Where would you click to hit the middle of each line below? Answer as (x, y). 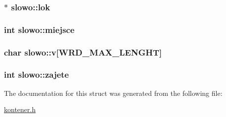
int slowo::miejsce (39, 29)
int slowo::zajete (37, 74)
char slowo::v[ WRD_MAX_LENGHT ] (83, 52)
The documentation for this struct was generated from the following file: (113, 93)
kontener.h (20, 109)
